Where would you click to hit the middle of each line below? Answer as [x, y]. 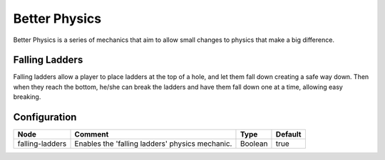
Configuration [45, 117]
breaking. [27, 97]
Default [288, 134]
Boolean [254, 144]
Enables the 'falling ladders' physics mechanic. [153, 144]
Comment [92, 134]
